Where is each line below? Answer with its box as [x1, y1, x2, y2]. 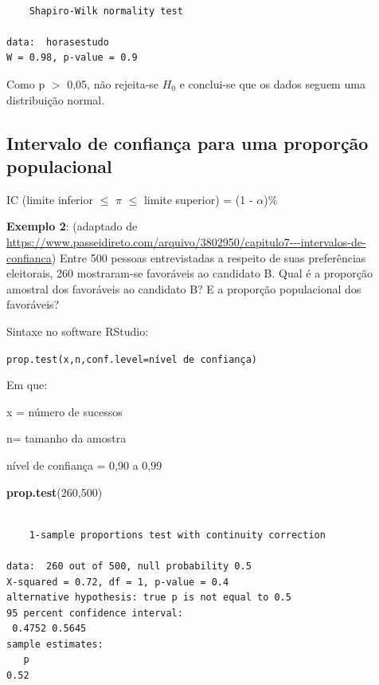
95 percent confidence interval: [6, 607, 183, 619]
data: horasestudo [6, 36, 109, 48]
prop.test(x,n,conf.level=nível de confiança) [6, 353, 257, 365]
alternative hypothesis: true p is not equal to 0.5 [6, 592, 291, 604]
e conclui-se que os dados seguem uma [179, 75, 365, 92]
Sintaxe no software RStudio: [6, 322, 149, 339]
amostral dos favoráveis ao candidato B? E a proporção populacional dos [6, 280, 361, 297]
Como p [6, 75, 45, 92]
